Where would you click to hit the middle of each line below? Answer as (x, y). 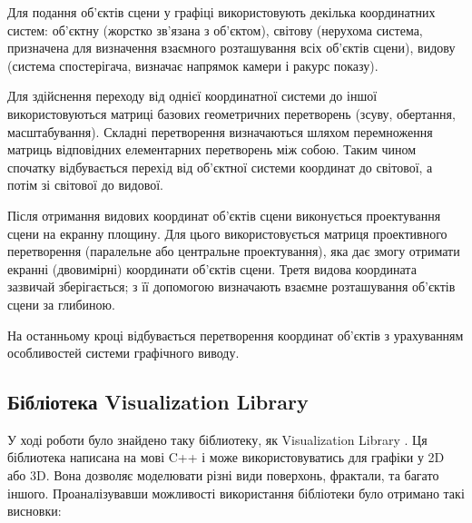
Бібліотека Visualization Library (158, 402)
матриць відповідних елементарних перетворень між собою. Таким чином (212, 149)
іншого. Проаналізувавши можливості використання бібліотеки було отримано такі (236, 493)
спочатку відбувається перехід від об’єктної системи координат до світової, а (220, 167)
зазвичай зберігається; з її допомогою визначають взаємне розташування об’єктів (231, 286)
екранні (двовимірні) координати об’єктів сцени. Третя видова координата (212, 268)
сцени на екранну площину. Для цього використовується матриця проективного (227, 233)
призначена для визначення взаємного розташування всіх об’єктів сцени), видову (231, 48)
